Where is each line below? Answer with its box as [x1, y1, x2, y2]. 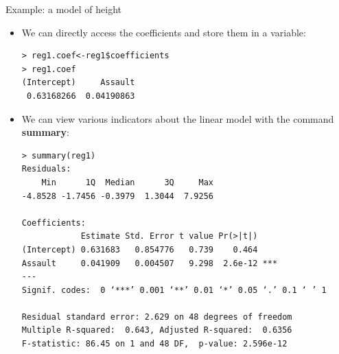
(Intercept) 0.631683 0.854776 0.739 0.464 [21, 244, 258, 255]
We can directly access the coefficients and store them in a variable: [21, 25, 306, 39]
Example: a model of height [5, 2, 121, 16]
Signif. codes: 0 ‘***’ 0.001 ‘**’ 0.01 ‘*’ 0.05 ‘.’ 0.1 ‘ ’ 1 [21, 285, 327, 295]
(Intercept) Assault [21, 78, 135, 88]
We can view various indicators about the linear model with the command [21, 111, 334, 126]
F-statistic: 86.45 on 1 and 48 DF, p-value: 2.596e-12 [21, 339, 288, 349]
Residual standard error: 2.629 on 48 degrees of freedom [21, 311, 292, 322]
